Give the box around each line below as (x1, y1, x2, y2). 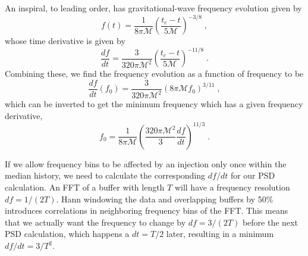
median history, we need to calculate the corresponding (5, 169, 206, 182)
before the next (242, 216, 298, 228)
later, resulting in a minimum (166, 227, 274, 240)
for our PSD (230, 169, 275, 182)
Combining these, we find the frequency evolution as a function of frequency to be (5, 67, 304, 80)
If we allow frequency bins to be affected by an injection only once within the (5, 157, 287, 170)
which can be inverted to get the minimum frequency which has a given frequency (5, 98, 303, 110)
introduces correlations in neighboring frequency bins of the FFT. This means (5, 204, 288, 217)
